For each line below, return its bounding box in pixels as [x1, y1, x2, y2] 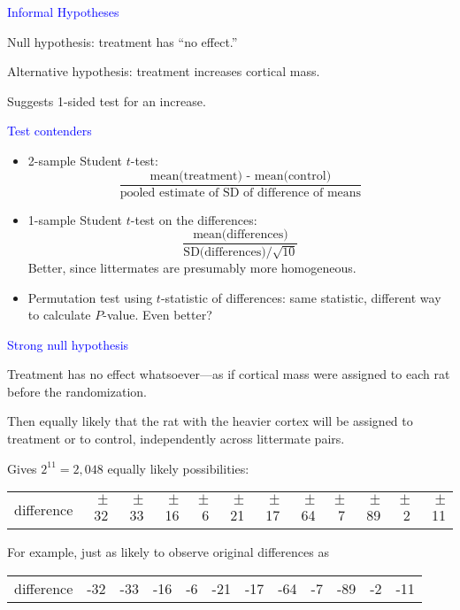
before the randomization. [7, 382, 147, 400]
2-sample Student [27, 151, 123, 169]
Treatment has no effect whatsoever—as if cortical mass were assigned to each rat [7, 365, 450, 383]
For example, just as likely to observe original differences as [7, 543, 329, 561]
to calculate [27, 305, 91, 324]
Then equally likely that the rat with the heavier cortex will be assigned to [7, 412, 413, 430]
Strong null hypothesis [7, 335, 129, 353]
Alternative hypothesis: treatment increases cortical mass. [7, 62, 320, 81]
